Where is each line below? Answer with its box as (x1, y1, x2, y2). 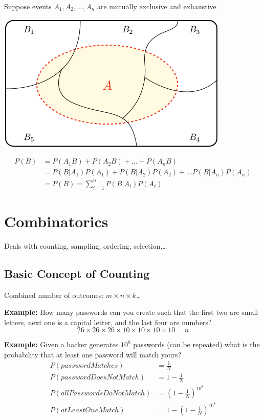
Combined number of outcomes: (4, 289, 104, 300)
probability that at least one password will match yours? (4, 349, 182, 359)
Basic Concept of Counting (4, 265, 150, 281)
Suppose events (4, 1, 52, 11)
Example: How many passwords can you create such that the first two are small (4, 307, 258, 317)
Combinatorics (4, 210, 108, 231)
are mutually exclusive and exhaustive (97, 1, 216, 11)
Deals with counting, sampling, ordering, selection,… (4, 240, 167, 251)
